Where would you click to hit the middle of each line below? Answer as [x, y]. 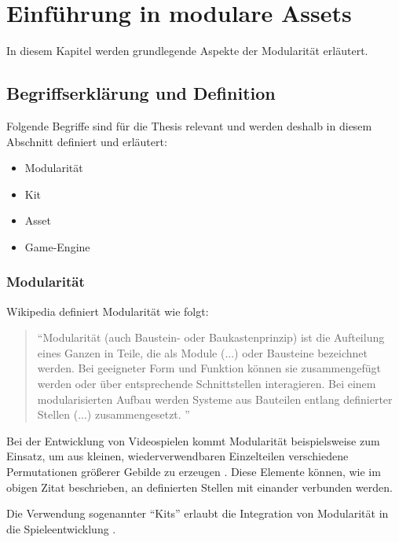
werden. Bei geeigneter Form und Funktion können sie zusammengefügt [209, 368]
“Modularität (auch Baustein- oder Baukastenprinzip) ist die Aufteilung [211, 337]
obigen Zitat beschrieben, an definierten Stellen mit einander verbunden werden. [199, 487]
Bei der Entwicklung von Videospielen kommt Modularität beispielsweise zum [193, 440]
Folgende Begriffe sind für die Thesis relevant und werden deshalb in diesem [189, 125]
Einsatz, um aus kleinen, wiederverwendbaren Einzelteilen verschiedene [178, 456]
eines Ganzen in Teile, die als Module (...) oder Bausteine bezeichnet [202, 352]
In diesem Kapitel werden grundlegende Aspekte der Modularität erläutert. [187, 51]
